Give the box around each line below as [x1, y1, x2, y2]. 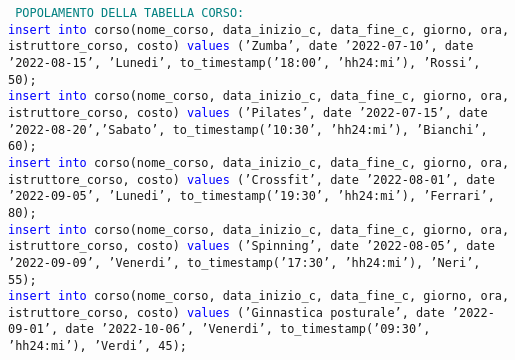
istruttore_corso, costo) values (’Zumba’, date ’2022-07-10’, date [8, 39, 474, 54]
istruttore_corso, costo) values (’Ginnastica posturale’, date [8, 305, 445, 320]
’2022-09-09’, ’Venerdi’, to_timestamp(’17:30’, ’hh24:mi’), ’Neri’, [8, 255, 481, 270]
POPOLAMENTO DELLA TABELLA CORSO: [15, 6, 245, 20]
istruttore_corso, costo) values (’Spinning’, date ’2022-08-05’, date [8, 239, 495, 254]
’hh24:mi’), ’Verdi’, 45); [8, 339, 187, 354]
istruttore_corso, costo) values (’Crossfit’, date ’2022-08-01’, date [8, 172, 495, 187]
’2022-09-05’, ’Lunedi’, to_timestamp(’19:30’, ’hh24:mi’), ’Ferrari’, [8, 189, 495, 204]
